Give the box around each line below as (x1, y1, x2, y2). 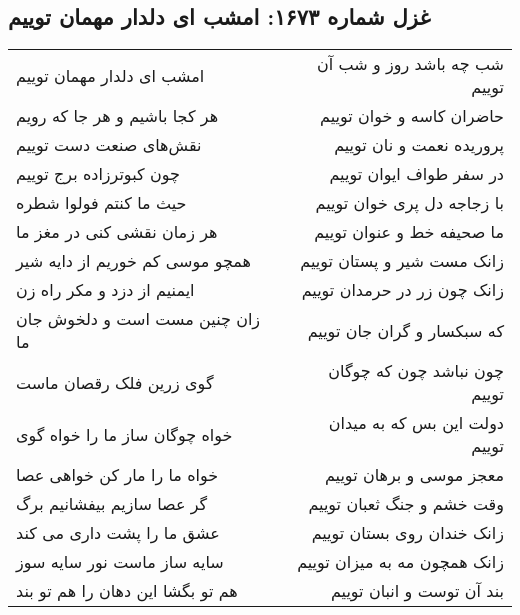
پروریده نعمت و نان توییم (334, 133, 504, 157)
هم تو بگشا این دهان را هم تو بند (16, 579, 238, 603)
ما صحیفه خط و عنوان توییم (314, 220, 504, 244)
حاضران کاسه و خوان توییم (320, 104, 504, 128)
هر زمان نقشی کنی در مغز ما (16, 220, 218, 244)
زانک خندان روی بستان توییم (311, 521, 504, 545)
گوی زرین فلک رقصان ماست (16, 370, 214, 394)
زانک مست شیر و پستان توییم (300, 249, 504, 273)
